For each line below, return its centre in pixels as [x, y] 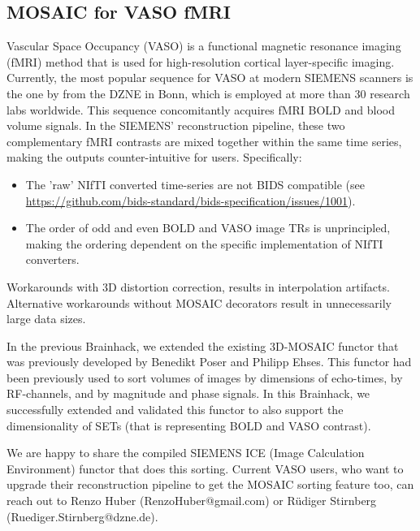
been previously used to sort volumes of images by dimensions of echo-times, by [205, 377]
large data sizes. [46, 319]
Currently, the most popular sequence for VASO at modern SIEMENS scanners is [210, 78]
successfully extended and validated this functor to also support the [175, 410]
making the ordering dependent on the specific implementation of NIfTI [204, 243]
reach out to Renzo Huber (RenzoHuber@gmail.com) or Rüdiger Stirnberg [192, 501]
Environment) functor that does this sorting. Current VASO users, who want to [205, 468]
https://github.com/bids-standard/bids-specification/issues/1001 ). [191, 200]
